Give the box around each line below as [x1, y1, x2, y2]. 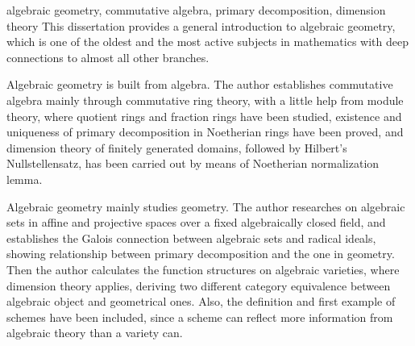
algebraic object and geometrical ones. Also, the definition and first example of [6, 293, 396, 310]
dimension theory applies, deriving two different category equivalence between [6, 277, 391, 294]
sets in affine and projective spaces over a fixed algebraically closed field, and [6, 214, 386, 231]
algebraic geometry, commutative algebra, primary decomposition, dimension [6, 2, 386, 18]
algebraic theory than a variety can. [6, 324, 183, 341]
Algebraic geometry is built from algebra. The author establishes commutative [6, 76, 393, 93]
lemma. [6, 170, 43, 187]
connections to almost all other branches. [6, 48, 210, 65]
